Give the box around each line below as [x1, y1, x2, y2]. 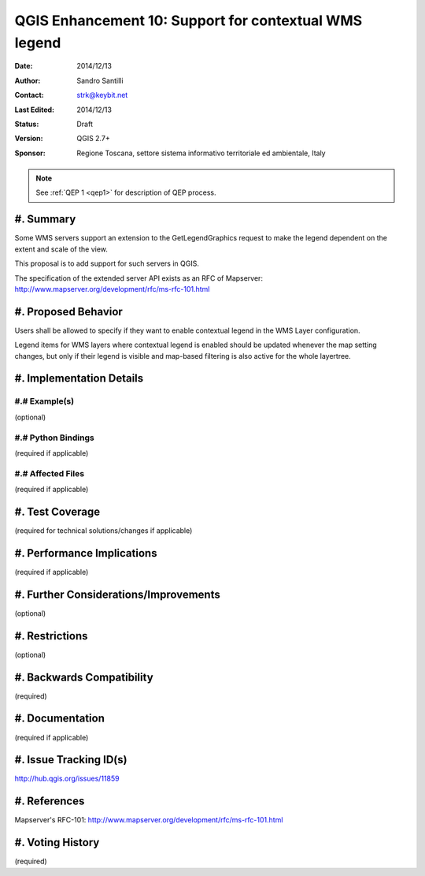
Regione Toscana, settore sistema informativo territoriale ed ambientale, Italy [76, 148, 326, 158]
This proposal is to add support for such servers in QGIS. [14, 259, 200, 268]
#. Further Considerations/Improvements [14, 587, 220, 601]
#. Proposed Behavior [14, 304, 124, 319]
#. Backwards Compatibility [14, 670, 153, 684]
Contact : [14, 91, 45, 100]
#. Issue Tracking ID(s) [14, 753, 128, 766]
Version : [14, 134, 43, 144]
